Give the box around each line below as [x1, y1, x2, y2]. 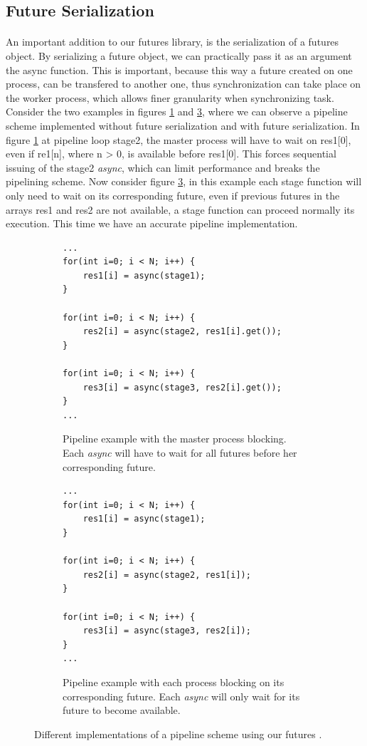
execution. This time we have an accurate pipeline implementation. [6, 216, 298, 231]
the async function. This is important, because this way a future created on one [6, 62, 353, 77]
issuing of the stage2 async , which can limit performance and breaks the [6, 160, 320, 175]
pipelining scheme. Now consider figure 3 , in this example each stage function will [6, 174, 362, 189]
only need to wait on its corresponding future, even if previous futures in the [6, 187, 340, 202]
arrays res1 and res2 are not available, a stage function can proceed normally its [6, 202, 355, 217]
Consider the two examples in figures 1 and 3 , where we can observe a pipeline [6, 104, 348, 119]
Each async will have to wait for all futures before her [63, 445, 297, 460]
